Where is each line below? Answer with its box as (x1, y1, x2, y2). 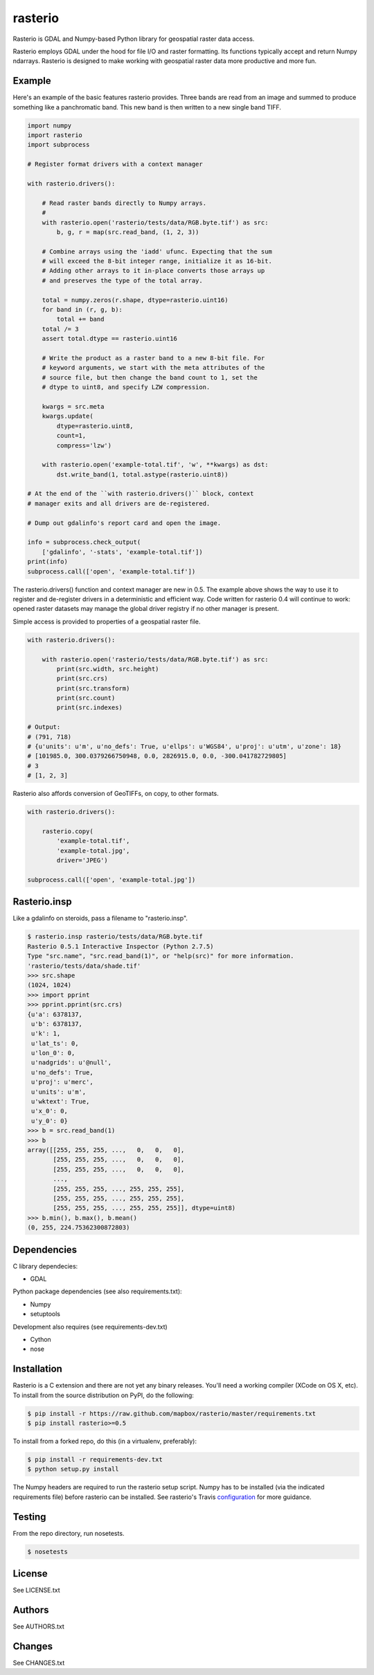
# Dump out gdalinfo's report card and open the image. (27, 519, 222, 526)
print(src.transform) (56, 684, 130, 692)
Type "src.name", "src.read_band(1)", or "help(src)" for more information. (27, 952, 294, 960)
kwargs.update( (42, 412, 93, 420)
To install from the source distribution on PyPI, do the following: (12, 1391, 194, 1399)
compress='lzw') (56, 441, 112, 450)
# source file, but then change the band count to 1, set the (42, 373, 258, 381)
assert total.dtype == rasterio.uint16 (42, 335, 178, 343)
